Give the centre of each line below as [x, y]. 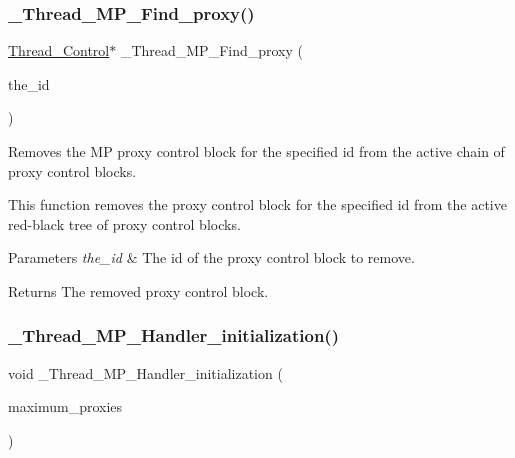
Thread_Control [59, 50]
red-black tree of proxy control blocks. [124, 223]
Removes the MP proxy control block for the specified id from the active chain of [256, 151]
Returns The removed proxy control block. [138, 290]
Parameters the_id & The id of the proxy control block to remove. [211, 257]
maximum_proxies [65, 406]
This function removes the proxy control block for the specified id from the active [257, 204]
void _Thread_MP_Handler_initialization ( [145, 372]
